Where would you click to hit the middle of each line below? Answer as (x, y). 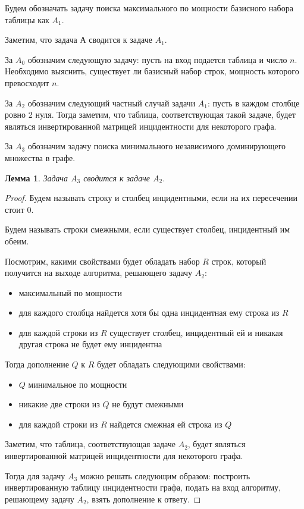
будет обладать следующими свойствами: (171, 364)
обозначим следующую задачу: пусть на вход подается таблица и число (157, 59)
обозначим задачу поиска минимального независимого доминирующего (157, 146)
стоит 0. (19, 209)
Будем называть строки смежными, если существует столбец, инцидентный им (148, 229)
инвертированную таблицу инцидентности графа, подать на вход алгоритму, (143, 487)
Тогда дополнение (37, 364)
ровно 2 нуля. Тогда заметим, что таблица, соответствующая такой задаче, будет (150, 114)
